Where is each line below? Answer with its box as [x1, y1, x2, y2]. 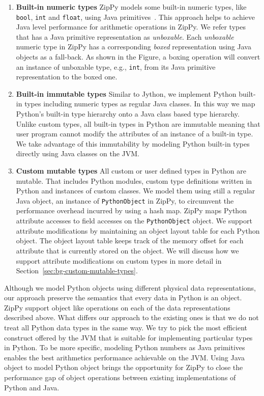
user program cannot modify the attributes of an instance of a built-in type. [16, 128, 253, 139]
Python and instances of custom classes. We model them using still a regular [16, 185, 255, 196]
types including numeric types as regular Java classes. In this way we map [24, 98, 255, 109]
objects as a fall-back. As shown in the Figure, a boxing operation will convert [16, 51, 260, 62]
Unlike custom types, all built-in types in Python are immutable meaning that [16, 118, 260, 129]
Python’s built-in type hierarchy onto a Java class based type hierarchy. [16, 108, 240, 119]
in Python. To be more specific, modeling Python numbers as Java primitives [4, 342, 245, 353]
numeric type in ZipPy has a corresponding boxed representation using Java [16, 41, 251, 52]
